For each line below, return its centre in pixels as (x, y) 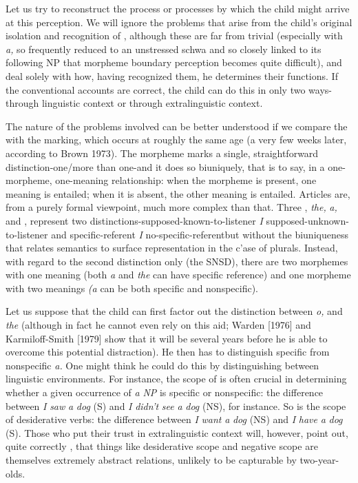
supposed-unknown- (307, 220)
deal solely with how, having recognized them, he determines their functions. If (172, 75)
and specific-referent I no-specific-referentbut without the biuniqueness (200, 234)
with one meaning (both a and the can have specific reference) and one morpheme (178, 275)
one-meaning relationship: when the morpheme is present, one (186, 180)
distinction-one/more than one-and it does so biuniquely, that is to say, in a (165, 166)
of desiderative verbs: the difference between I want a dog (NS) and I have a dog (174, 419)
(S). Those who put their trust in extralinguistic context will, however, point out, (177, 432)
